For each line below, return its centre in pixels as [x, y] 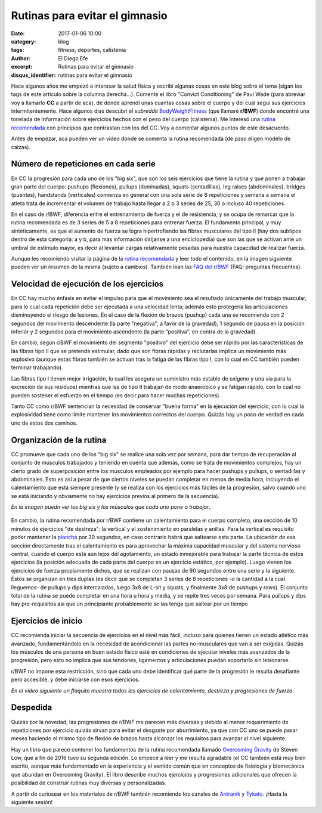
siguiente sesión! [32, 802]
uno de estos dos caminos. [44, 423]
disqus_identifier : [33, 75]
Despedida [32, 708]
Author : [21, 58]
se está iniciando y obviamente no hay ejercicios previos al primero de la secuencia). [115, 496]
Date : [18, 33]
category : [24, 41]
